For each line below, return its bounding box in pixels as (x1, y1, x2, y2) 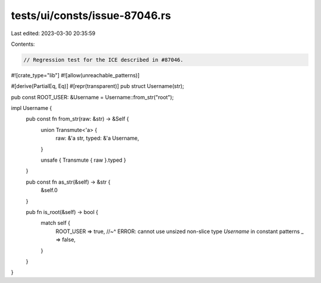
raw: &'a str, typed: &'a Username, (55, 134, 140, 142)
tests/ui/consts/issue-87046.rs (11, 9, 172, 22)
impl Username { (11, 105, 52, 112)
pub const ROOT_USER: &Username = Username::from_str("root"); (11, 93, 174, 100)
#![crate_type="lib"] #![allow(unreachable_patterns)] (11, 71, 140, 78)
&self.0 (40, 187, 58, 194)
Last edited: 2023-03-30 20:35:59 (11, 30, 96, 37)
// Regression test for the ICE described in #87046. (23, 56, 184, 63)
